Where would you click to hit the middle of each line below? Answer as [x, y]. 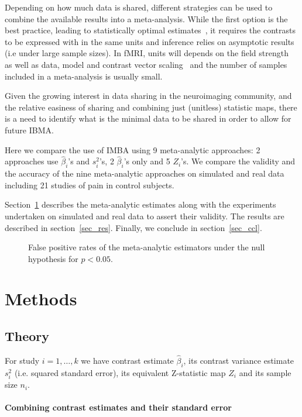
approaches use [32, 161]
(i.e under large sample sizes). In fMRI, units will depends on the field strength [147, 53]
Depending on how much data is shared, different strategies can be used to [139, 7]
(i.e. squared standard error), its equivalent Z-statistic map [120, 372]
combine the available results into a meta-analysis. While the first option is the [146, 18]
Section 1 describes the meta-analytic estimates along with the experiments [140, 204]
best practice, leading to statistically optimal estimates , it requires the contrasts [150, 30]
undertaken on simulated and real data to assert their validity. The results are [145, 216]
